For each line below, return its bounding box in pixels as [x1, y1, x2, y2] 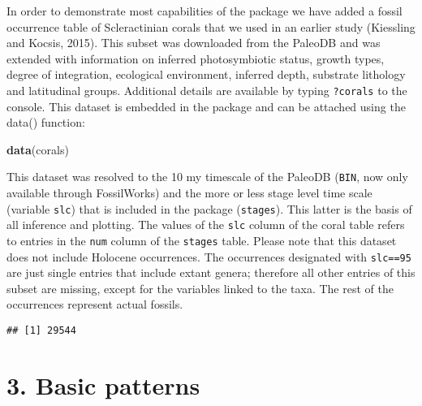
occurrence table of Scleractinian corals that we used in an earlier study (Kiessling [6, 18, 416, 35]
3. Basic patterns [6, 368, 200, 401]
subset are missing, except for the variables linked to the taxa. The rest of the [6, 279, 394, 296]
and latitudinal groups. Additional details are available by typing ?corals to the [6, 81, 407, 98]
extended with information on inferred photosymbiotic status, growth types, [6, 50, 385, 67]
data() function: [6, 114, 85, 131]
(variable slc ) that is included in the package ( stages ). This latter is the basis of [6, 200, 412, 217]
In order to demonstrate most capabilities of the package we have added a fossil [6, 2, 403, 19]
